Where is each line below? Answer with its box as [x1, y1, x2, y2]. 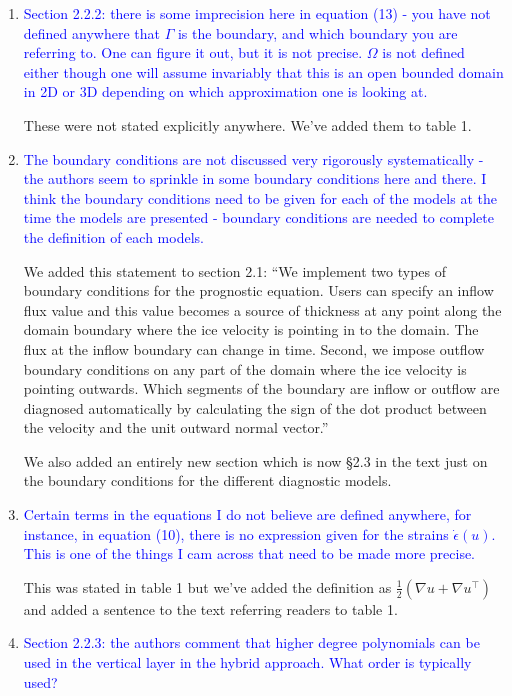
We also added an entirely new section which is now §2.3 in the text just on [23, 450, 488, 471]
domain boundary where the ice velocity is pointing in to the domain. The [23, 319, 479, 340]
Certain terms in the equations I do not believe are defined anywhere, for [23, 504, 472, 525]
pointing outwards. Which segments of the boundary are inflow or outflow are [23, 378, 500, 399]
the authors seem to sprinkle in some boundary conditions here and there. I [23, 168, 487, 189]
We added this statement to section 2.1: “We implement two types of [23, 260, 446, 281]
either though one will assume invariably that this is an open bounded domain [23, 61, 504, 82]
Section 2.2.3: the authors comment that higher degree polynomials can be [23, 632, 480, 653]
